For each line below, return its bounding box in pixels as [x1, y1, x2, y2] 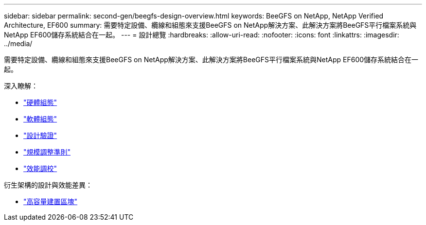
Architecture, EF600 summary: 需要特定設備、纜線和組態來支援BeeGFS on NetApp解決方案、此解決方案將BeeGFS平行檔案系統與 [4, 21, 417, 29]
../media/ [4, 39, 33, 48]
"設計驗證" [23, 131, 57, 139]
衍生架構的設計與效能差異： [4, 181, 92, 189]
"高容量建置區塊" [23, 197, 78, 206]
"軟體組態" [23, 115, 57, 123]
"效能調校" [23, 164, 57, 173]
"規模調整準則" [23, 148, 71, 156]
